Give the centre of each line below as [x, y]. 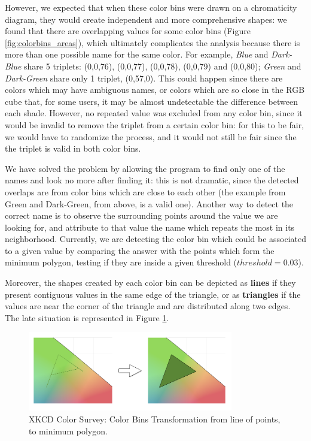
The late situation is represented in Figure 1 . [87, 317]
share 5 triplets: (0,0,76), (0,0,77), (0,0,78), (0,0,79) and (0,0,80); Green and [163, 66]
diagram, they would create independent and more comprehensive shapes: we [146, 19]
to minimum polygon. [68, 431]
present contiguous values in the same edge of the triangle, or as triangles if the [153, 294]
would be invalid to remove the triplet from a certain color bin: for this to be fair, [155, 124]
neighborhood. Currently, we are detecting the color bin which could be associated [155, 239]
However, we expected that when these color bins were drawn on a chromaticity [151, 7]
